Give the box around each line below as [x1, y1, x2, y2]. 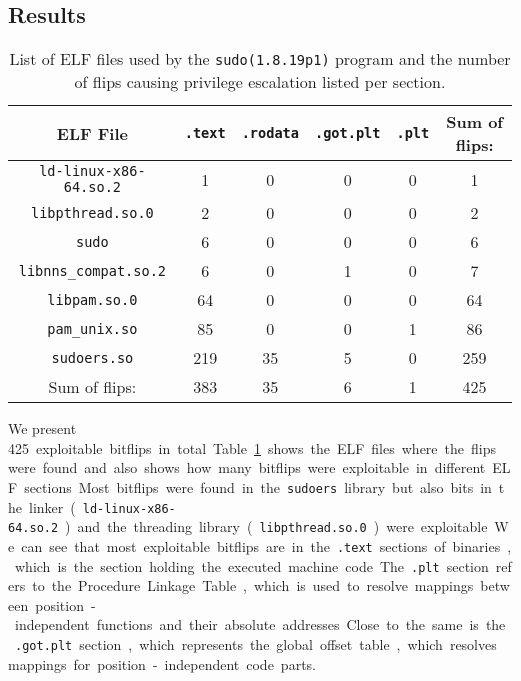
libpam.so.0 [47, 291, 138, 308]
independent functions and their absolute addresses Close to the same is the [14, 614, 506, 635]
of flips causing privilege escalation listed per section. [74, 70, 446, 94]
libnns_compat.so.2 [18, 262, 167, 279]
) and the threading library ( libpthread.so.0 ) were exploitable [65, 516, 488, 537]
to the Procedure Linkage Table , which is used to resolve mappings [32, 575, 474, 596]
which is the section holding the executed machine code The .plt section [14, 555, 489, 576]
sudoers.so [51, 349, 134, 366]
